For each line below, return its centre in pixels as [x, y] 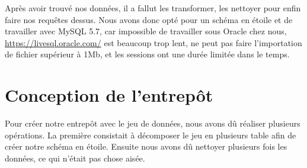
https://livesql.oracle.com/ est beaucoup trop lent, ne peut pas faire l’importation [153, 42]
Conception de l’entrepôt [109, 95]
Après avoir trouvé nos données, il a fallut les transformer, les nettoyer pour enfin [153, 8]
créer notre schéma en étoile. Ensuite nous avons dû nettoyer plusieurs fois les [146, 146]
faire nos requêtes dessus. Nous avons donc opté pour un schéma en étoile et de [149, 19]
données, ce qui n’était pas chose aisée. [75, 158]
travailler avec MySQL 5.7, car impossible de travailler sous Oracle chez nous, [146, 31]
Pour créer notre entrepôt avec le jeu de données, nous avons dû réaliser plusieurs [153, 123]
